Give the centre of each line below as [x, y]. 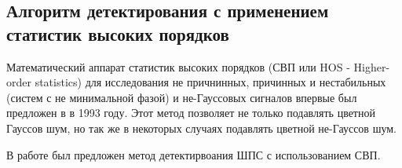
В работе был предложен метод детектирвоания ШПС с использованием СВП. [194, 154]
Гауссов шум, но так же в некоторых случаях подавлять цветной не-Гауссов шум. [201, 128]
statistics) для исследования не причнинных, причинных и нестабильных [210, 82]
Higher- [372, 66]
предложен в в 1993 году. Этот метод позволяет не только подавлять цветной [191, 113]
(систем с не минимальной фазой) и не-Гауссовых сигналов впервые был [182, 97]
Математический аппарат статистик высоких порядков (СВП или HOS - [178, 66]
